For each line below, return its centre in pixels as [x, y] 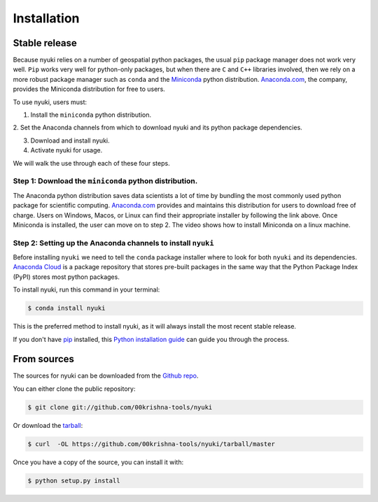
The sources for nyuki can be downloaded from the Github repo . [106, 376]
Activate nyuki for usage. [66, 150]
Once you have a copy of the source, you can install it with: [98, 462]
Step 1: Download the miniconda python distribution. [105, 181]
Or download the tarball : [48, 425]
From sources [44, 359]
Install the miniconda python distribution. [91, 115]
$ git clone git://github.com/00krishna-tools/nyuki [120, 407]
